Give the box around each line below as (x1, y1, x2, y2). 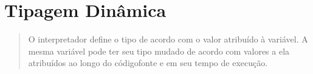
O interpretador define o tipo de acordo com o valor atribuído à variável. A (28, 33, 308, 45)
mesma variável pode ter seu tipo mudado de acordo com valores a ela (28, 44, 290, 57)
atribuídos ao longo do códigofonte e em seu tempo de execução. (28, 56, 268, 69)
